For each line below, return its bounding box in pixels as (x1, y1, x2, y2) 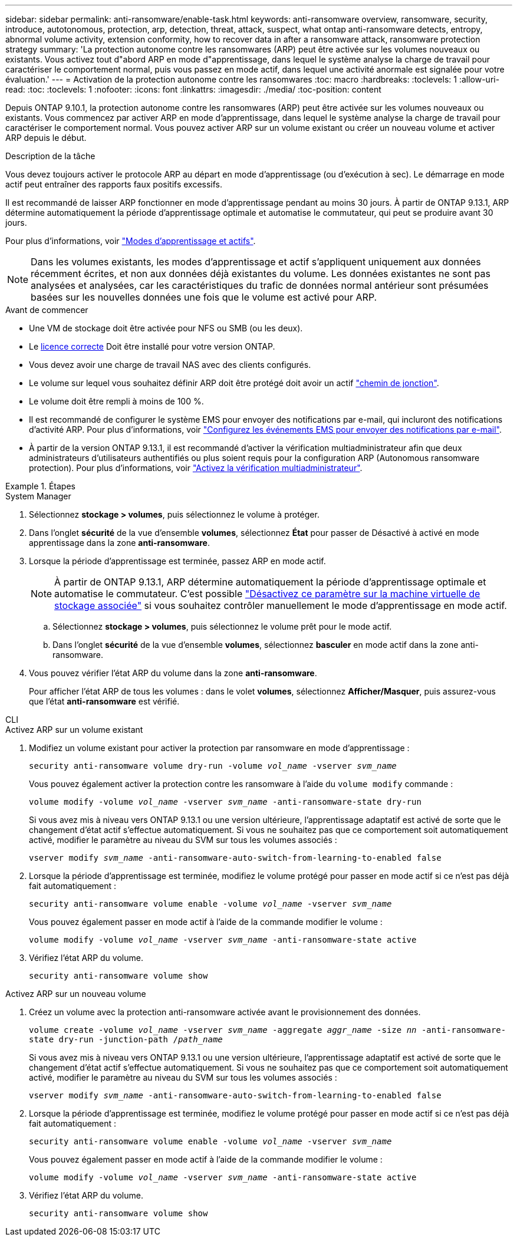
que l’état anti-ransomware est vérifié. (29, 696, 180, 706)
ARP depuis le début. (5, 133, 87, 143)
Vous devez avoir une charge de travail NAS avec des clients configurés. (29, 360, 311, 370)
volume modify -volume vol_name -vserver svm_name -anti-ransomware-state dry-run (29, 797, 421, 807)
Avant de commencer (5, 305, 88, 315)
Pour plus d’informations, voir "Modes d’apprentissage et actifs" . (5, 236, 256, 246)
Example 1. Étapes (5, 481, 75, 491)
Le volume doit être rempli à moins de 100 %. (29, 396, 204, 406)
